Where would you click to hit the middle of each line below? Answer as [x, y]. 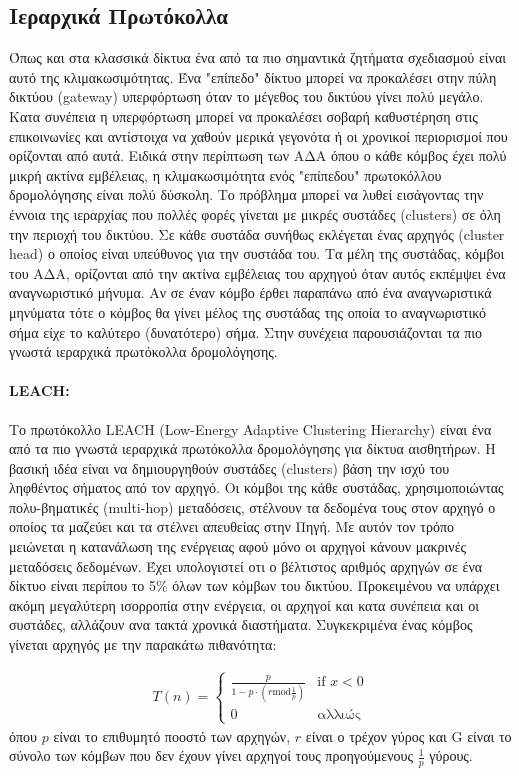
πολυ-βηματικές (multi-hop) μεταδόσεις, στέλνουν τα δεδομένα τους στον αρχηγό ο [252, 506]
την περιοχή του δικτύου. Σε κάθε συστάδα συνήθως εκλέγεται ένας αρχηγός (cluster [257, 233]
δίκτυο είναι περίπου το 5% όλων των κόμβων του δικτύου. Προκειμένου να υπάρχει [254, 585]
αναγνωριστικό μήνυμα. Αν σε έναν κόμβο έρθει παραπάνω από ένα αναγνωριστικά [250, 292]
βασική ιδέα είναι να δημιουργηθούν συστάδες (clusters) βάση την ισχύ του [229, 467]
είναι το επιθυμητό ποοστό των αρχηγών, [172, 735]
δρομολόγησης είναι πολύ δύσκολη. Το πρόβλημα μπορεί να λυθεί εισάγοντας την [246, 194]
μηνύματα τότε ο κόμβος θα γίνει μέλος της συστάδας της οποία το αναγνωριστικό [247, 311]
